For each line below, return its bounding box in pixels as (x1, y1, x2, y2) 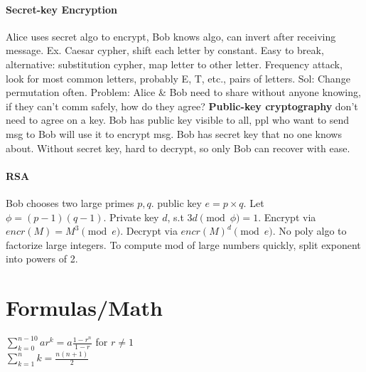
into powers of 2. (6, 251, 78, 266)
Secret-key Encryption (6, 1, 117, 16)
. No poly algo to (272, 223, 347, 238)
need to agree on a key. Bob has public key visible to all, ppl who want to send (6, 112, 350, 127)
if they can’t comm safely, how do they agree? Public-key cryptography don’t (6, 98, 358, 113)
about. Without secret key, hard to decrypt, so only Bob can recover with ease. (6, 140, 350, 155)
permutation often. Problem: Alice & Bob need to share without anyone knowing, (6, 85, 361, 100)
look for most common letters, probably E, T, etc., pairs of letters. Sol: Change (6, 70, 350, 85)
